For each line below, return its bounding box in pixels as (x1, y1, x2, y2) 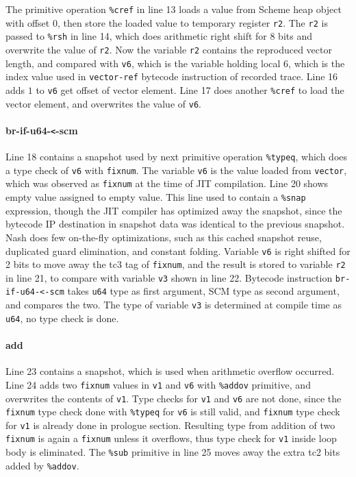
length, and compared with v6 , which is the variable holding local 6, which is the (5, 56, 345, 70)
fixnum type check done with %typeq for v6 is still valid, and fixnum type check (5, 404, 340, 419)
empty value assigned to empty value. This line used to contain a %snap (5, 190, 306, 204)
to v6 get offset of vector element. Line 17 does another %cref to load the (36, 82, 344, 97)
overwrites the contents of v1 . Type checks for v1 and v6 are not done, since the (5, 391, 342, 405)
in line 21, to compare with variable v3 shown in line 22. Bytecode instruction (5, 270, 333, 284)
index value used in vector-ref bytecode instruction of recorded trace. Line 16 (5, 69, 338, 84)
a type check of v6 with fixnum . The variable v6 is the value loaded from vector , (5, 162, 347, 177)
